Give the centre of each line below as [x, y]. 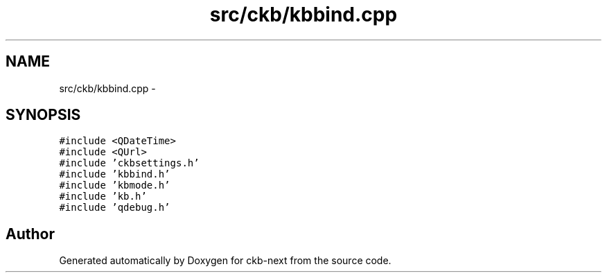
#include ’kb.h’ [103, 197]
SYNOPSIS [43, 115]
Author [30, 234]
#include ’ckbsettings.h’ [129, 163]
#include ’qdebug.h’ [115, 208]
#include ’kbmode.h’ [115, 185]
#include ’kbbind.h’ [115, 174]
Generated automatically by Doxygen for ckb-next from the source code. [225, 261]
